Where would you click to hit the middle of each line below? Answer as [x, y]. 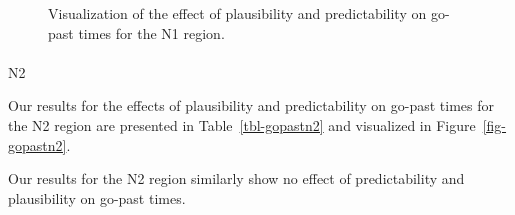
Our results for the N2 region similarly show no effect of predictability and [236, 178]
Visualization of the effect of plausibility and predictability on [237, 13]
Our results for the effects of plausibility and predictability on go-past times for [251, 105]
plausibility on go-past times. [97, 197]
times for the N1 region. [151, 32]
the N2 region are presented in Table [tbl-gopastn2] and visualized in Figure [242, 124]
